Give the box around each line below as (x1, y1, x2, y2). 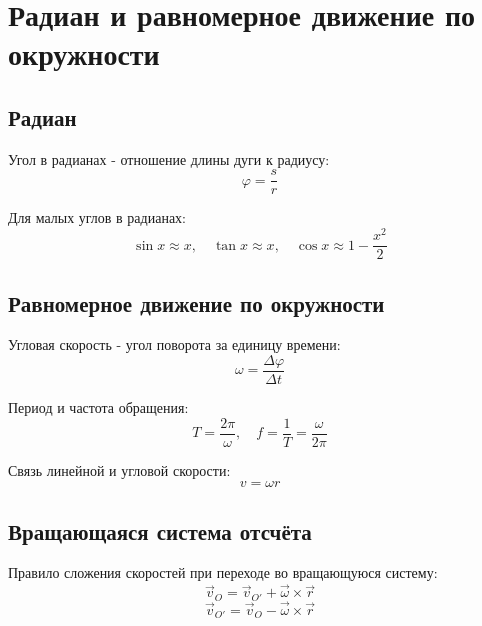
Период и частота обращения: (8, 397, 189, 418)
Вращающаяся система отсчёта (8, 515, 312, 546)
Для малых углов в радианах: (8, 207, 186, 228)
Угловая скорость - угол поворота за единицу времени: (8, 334, 341, 355)
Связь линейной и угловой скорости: (8, 459, 231, 480)
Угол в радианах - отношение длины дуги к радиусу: (8, 148, 330, 169)
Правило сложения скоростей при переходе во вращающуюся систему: (8, 562, 438, 583)
